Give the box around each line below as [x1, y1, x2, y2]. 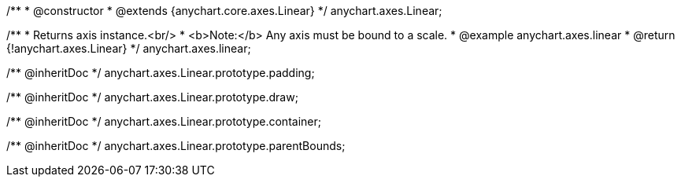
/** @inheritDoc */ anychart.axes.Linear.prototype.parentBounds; [6, 139, 346, 152]
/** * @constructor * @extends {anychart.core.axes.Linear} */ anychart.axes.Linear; [6, 4, 442, 17]
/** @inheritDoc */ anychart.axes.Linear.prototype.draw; [6, 90, 298, 104]
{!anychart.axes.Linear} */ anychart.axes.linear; [6, 42, 251, 55]
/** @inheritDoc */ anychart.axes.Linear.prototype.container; [6, 115, 321, 128]
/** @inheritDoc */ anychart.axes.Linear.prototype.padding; [6, 66, 315, 79]
